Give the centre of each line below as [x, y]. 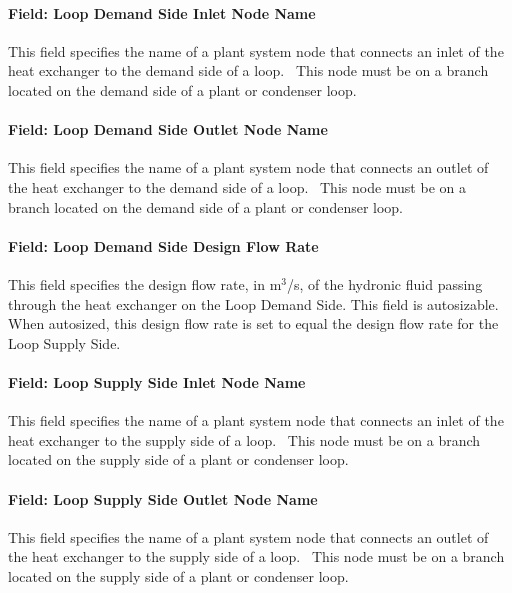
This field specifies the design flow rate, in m [145, 283]
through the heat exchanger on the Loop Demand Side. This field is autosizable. [253, 303]
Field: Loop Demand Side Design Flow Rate [163, 245]
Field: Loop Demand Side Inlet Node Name [162, 12]
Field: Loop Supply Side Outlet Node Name [163, 498]
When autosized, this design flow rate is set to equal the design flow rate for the [253, 323]
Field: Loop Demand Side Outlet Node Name [168, 129]
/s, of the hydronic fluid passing [385, 283]
